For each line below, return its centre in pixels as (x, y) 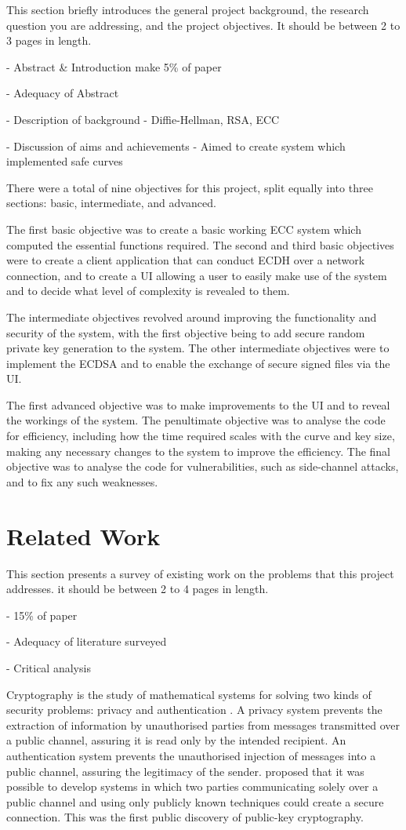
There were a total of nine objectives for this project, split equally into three (190, 187)
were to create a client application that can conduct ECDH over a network (186, 260)
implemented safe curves (65, 161)
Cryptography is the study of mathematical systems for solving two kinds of (189, 694)
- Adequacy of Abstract (63, 93)
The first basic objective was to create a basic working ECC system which (184, 229)
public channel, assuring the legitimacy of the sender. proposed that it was (185, 771)
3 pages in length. (49, 40)
